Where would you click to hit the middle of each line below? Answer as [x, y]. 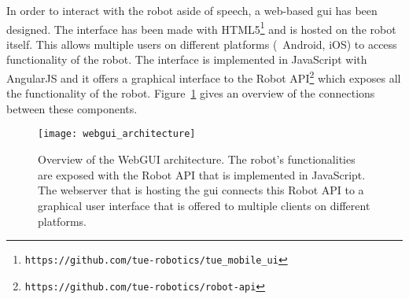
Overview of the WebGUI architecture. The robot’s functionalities [197, 159]
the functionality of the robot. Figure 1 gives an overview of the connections [191, 93]
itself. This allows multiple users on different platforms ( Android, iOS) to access [202, 44]
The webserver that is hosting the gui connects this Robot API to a [201, 190]
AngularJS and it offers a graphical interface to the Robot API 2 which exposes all [204, 77]
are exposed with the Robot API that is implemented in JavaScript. [202, 174]
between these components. [72, 108]
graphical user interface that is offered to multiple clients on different [204, 205]
